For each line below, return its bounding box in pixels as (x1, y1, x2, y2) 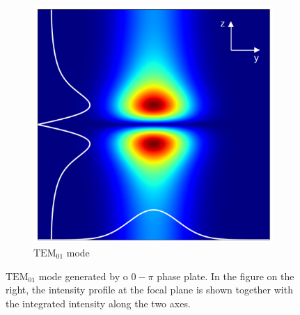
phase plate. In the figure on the (157, 268, 294, 283)
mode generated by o (38, 268, 128, 283)
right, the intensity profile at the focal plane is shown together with (6, 282, 293, 297)
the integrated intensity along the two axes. (6, 295, 191, 310)
